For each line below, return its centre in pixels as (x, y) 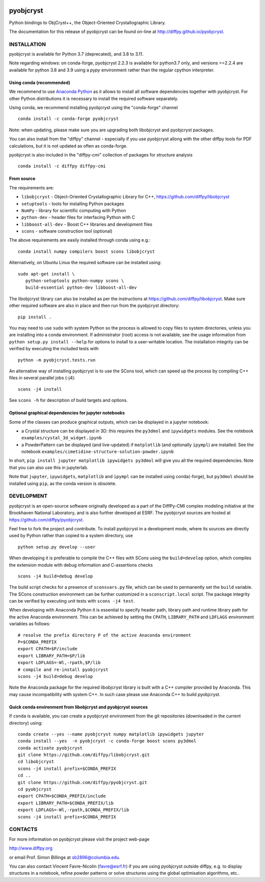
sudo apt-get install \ (46, 274)
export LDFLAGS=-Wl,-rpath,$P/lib (59, 663)
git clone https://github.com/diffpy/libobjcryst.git (84, 755)
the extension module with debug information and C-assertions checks (81, 565)
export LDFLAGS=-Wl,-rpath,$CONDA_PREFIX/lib (74, 810)
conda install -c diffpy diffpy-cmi (62, 166)
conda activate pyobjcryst (50, 748)
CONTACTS (23, 829)
